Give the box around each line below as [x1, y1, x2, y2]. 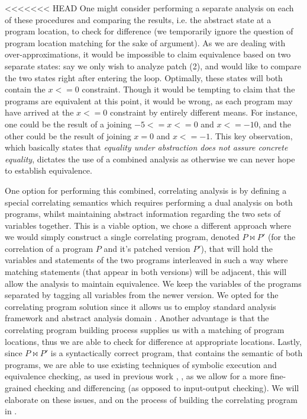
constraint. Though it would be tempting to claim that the [82, 83, 295, 95]
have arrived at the [5, 106, 74, 119]
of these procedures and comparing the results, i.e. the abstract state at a [5, 13, 272, 25]
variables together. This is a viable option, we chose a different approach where [5, 219, 291, 231]
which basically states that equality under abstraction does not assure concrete [5, 141, 288, 153]
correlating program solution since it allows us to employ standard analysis [5, 300, 276, 312]
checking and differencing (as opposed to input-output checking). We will [34, 382, 299, 394]
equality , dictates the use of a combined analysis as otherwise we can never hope [5, 152, 295, 165]
